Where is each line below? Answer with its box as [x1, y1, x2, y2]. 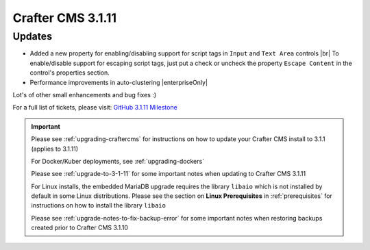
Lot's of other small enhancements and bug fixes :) [12, 90, 157, 99]
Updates [12, 30, 53, 42]
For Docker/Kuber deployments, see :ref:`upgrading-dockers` [31, 157, 205, 165]
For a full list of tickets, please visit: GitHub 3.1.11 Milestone [12, 103, 177, 112]
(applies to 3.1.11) [31, 145, 79, 153]
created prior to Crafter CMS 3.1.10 [31, 223, 128, 232]
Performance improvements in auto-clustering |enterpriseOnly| [29, 78, 208, 86]
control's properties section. [29, 68, 110, 77]
